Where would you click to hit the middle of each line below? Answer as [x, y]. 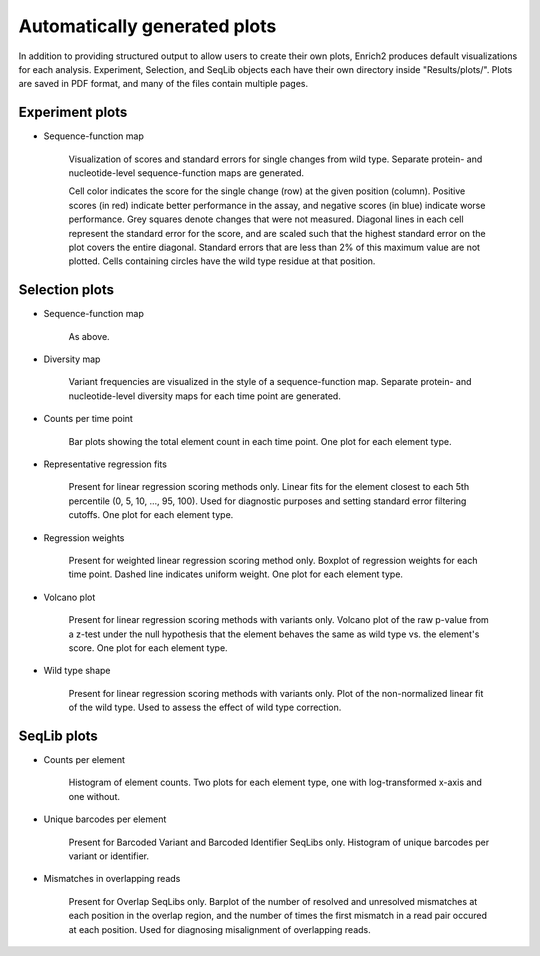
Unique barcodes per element [105, 819]
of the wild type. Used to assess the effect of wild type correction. [205, 707]
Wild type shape [77, 671]
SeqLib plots [58, 735]
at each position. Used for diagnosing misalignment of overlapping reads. [220, 929]
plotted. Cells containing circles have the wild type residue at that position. [222, 261]
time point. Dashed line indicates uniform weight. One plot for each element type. [236, 574]
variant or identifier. [109, 856]
